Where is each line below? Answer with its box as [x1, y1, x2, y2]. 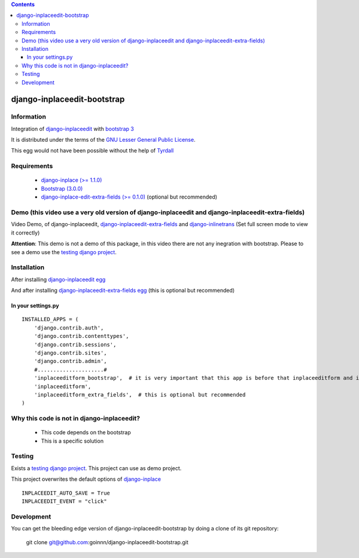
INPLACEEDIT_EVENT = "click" [22, 498, 107, 505]
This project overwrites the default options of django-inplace [11, 475, 162, 483]
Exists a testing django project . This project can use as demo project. [11, 464, 182, 472]
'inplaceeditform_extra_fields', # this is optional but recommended [34, 391, 246, 398]
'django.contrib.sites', [34, 349, 107, 356]
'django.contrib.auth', [34, 324, 104, 331]
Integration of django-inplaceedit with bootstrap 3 [11, 125, 134, 132]
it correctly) [11, 229, 40, 236]
